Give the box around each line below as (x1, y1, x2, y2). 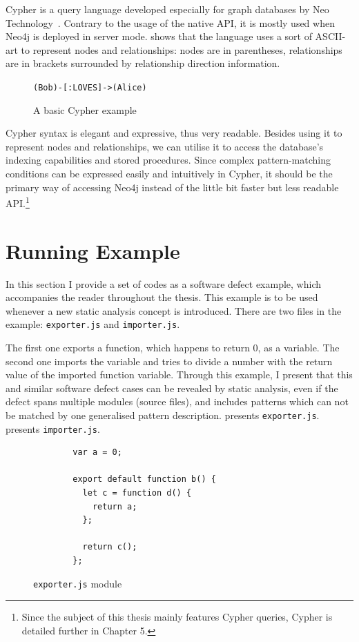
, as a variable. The (258, 340, 340, 354)
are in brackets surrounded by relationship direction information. (6, 56, 280, 70)
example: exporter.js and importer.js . (6, 317, 180, 331)
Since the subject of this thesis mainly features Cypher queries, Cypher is (21, 610, 333, 624)
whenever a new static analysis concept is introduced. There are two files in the (6, 303, 342, 318)
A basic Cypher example (33, 102, 137, 117)
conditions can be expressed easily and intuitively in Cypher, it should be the (6, 166, 333, 180)
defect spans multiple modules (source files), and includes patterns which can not (6, 394, 349, 409)
